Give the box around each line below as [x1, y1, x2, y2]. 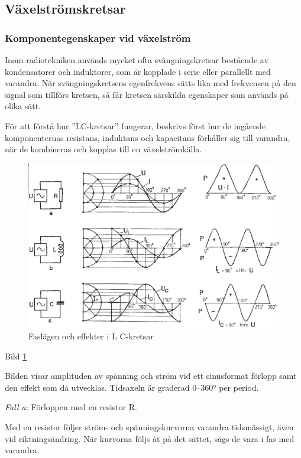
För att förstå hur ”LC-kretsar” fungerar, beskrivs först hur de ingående [5, 119, 266, 132]
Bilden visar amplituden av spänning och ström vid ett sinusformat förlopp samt [5, 369, 297, 382]
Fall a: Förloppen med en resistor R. [5, 401, 137, 413]
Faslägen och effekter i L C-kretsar [28, 330, 154, 342]
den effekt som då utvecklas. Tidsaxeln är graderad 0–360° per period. [5, 381, 259, 393]
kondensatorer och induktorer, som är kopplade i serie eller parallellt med [5, 65, 271, 77]
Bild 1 [5, 349, 27, 362]
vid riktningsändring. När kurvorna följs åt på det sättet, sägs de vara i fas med [5, 432, 294, 444]
